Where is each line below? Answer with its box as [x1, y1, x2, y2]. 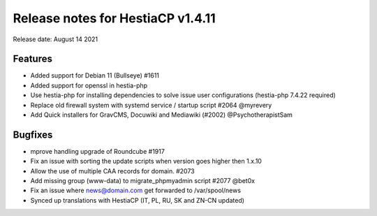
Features [13, 53, 52, 65]
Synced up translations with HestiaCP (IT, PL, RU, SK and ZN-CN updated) [30, 196, 244, 204]
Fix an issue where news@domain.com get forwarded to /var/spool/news [30, 186, 241, 195]
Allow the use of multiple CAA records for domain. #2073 [30, 166, 195, 175]
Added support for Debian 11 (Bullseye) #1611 [30, 71, 160, 80]
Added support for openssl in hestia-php [30, 81, 148, 89]
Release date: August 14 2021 [13, 35, 98, 43]
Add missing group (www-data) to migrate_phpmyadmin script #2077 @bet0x [30, 177, 255, 185]
